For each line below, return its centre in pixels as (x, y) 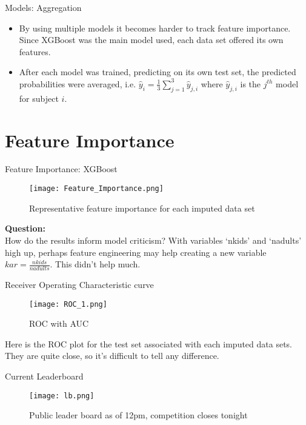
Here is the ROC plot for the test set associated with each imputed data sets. (149, 343)
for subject (39, 98)
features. (35, 51)
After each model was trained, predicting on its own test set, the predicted (158, 72)
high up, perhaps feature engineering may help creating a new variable (136, 252)
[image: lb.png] (62, 396)
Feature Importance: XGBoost (61, 169)
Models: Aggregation (43, 7)
